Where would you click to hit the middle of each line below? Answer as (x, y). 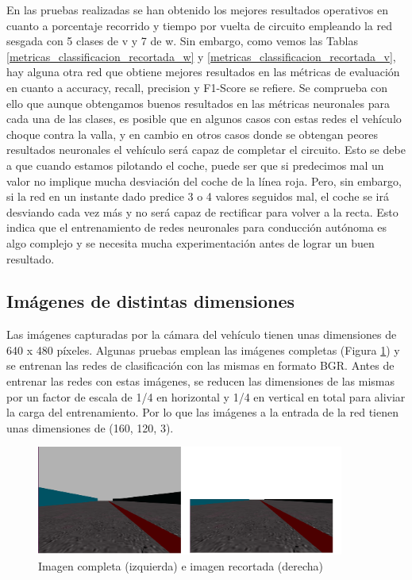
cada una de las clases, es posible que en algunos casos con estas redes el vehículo (204, 119)
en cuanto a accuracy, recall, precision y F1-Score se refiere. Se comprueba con (197, 87)
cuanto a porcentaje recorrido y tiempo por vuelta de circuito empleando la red (200, 25)
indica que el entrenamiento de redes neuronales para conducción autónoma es (197, 227)
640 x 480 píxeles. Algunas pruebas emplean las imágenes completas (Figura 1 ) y (203, 350)
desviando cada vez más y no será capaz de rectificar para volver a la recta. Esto (202, 211)
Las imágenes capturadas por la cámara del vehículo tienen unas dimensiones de (202, 334)
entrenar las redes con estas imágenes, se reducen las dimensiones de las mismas (201, 381)
